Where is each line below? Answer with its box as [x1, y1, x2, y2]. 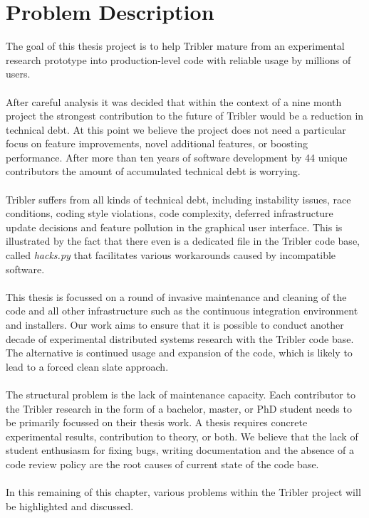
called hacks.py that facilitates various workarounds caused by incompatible [6, 248, 336, 263]
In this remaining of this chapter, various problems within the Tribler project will [6, 485, 361, 499]
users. [6, 66, 31, 81]
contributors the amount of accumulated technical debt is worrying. [6, 164, 301, 179]
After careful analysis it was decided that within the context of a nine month [6, 94, 342, 109]
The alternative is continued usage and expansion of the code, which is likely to [6, 345, 353, 360]
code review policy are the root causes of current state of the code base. [6, 456, 319, 471]
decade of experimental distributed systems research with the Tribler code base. [6, 331, 354, 346]
